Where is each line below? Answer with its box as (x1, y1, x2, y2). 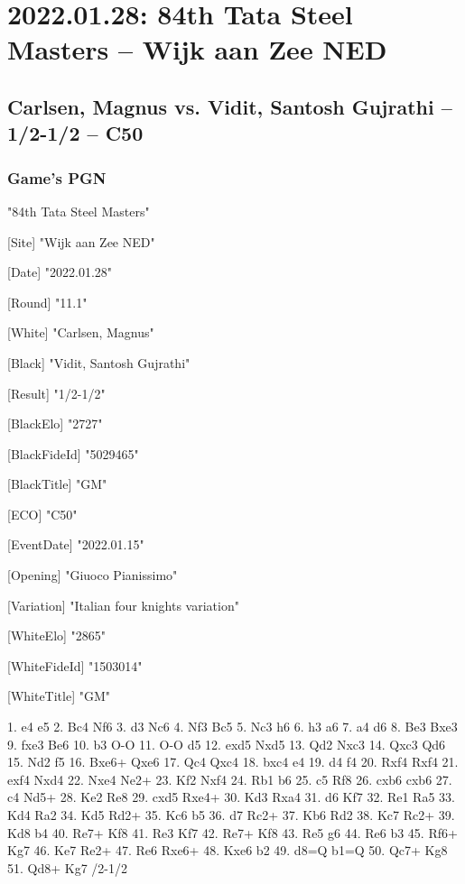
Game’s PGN (7, 166, 107, 189)
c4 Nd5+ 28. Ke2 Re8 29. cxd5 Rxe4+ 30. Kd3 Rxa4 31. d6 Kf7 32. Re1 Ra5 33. (7, 787, 455, 806)
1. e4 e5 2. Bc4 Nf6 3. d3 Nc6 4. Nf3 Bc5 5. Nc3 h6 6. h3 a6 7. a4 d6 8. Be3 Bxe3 (7, 717, 458, 736)
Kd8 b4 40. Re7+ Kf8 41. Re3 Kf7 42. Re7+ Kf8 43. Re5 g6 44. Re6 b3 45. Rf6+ (7, 823, 458, 842)
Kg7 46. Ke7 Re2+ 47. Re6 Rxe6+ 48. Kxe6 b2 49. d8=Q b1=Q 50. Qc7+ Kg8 (7, 841, 448, 860)
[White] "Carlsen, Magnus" (7, 323, 154, 342)
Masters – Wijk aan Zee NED (7, 31, 387, 68)
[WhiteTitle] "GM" (7, 686, 111, 705)
